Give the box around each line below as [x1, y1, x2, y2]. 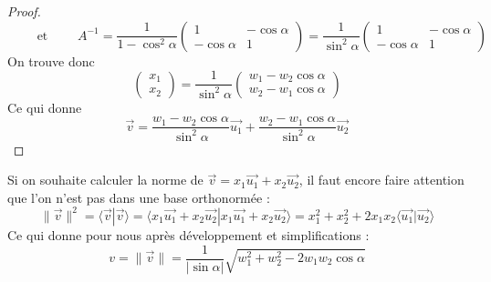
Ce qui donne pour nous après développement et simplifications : [7, 225, 370, 244]
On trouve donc [7, 51, 95, 70]
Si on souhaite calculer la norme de [7, 170, 204, 189]
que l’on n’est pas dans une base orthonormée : [7, 187, 270, 206]
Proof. [7, 2, 41, 20]
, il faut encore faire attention [298, 170, 465, 189]
